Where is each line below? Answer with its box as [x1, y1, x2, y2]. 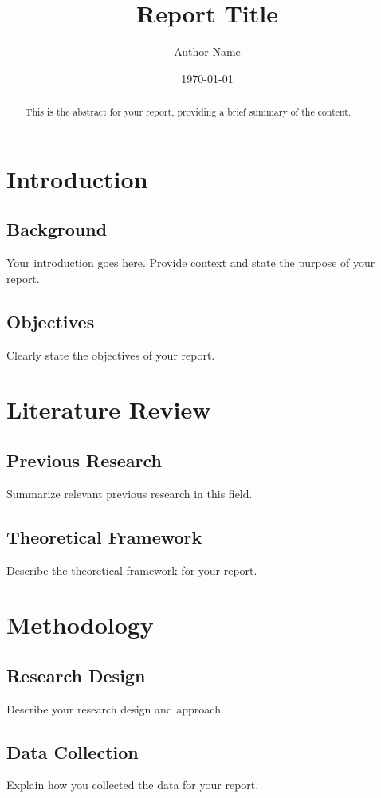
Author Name [174, 43, 241, 60]
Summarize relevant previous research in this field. [6, 485, 253, 501]
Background [6, 217, 108, 242]
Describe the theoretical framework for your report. [6, 561, 257, 578]
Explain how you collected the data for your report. [6, 776, 259, 793]
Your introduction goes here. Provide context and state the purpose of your [6, 254, 375, 271]
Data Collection [6, 739, 139, 764]
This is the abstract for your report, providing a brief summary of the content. [25, 105, 352, 119]
